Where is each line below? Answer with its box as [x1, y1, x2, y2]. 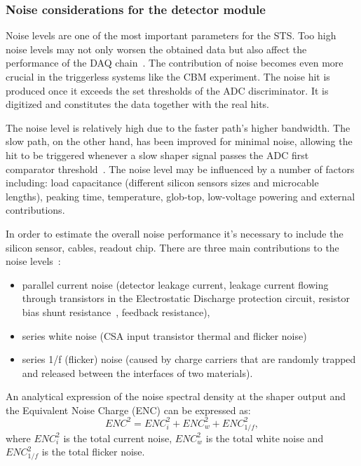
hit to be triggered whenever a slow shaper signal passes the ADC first [6, 147, 309, 162]
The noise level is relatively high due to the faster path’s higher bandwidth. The [6, 120, 350, 135]
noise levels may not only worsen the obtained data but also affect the [6, 41, 307, 56]
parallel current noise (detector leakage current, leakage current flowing [22, 277, 329, 292]
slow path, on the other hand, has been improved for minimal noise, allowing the [6, 134, 353, 149]
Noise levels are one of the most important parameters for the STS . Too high [6, 28, 336, 43]
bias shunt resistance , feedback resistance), [22, 304, 210, 319]
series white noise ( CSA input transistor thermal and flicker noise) [22, 328, 307, 343]
